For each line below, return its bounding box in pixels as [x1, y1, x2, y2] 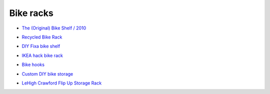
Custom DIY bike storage [21, 70, 73, 77]
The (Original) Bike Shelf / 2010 [21, 25, 86, 31]
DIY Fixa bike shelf [21, 43, 60, 49]
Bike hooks [21, 61, 45, 67]
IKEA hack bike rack [21, 52, 63, 58]
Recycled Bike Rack [21, 34, 62, 40]
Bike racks [9, 7, 53, 18]
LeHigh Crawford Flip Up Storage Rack [21, 80, 102, 86]
